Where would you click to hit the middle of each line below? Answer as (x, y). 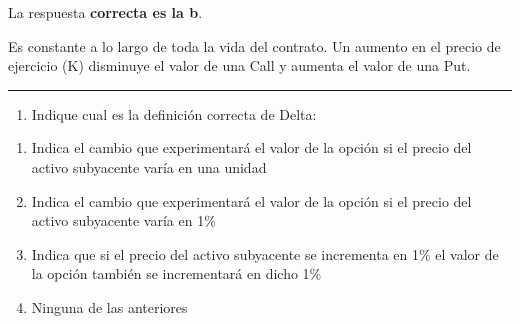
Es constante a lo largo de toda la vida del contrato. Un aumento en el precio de (254, 45)
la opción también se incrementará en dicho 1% (176, 273)
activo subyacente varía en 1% (123, 220)
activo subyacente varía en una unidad (149, 166)
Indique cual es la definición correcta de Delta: (174, 113)
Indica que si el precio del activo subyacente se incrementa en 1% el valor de (265, 253)
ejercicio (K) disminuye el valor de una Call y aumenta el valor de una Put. (239, 65)
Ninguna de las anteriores (109, 306)
